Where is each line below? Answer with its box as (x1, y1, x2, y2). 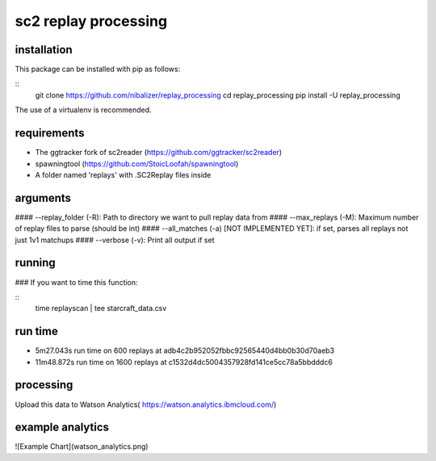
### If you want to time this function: (15, 277, 138, 287)
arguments (15, 191, 72, 205)
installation (15, 43, 73, 57)
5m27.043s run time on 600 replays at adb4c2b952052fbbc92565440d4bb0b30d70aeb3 (35, 346, 335, 355)
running (15, 256, 56, 270)
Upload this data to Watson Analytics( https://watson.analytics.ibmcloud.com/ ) (15, 400, 277, 409)
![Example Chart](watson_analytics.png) (15, 442, 149, 451)
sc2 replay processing (15, 12, 168, 30)
